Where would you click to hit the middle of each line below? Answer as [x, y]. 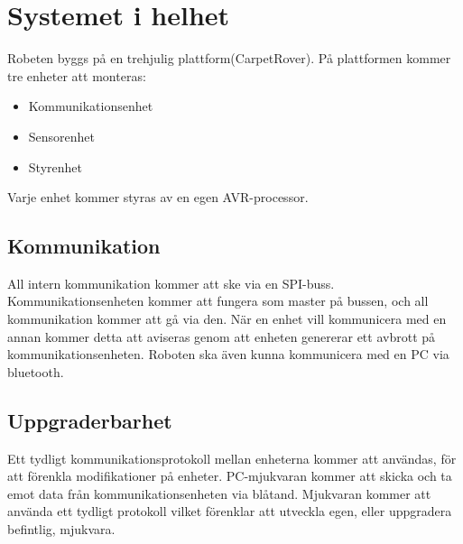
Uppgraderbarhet [90, 420]
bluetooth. [36, 371]
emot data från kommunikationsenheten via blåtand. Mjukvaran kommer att [219, 493]
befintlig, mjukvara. [61, 529]
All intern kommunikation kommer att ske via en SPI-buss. [171, 283]
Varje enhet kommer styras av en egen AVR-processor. [158, 197]
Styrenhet [55, 166]
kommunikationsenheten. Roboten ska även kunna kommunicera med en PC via [228, 354]
